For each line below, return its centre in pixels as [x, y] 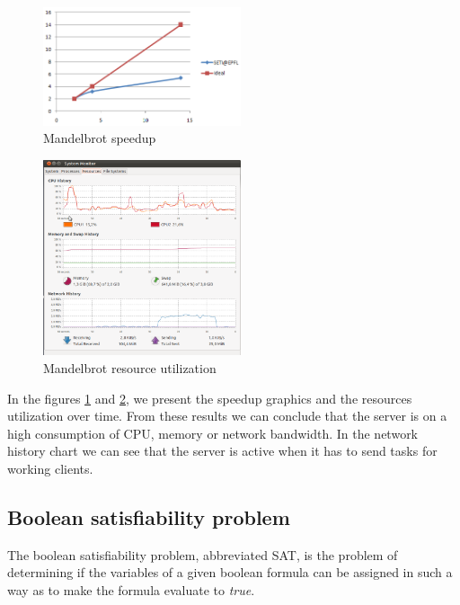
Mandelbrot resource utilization [130, 368]
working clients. [50, 469]
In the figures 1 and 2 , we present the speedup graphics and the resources [210, 398]
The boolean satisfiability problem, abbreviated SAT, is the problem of [203, 554]
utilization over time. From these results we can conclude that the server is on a [227, 416]
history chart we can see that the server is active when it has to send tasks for [222, 451]
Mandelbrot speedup [100, 138]
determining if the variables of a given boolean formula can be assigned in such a [230, 572]
